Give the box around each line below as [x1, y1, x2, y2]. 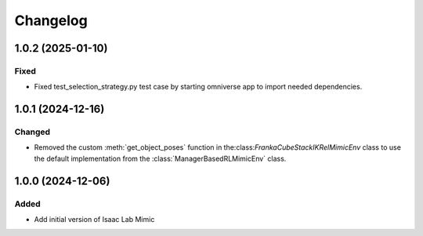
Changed [14, 126, 51, 137]
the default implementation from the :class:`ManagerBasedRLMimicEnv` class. [34, 154, 287, 163]
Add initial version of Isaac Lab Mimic [34, 215, 155, 224]
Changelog [14, 12, 88, 29]
